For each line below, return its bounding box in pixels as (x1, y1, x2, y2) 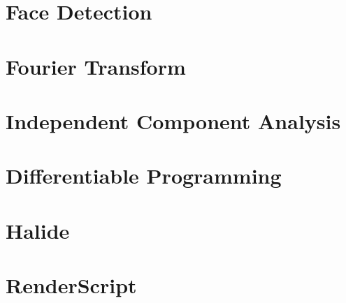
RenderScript (6, 271, 137, 300)
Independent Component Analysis (6, 106, 341, 135)
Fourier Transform (6, 52, 186, 80)
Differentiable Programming (6, 161, 282, 190)
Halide (6, 216, 70, 244)
